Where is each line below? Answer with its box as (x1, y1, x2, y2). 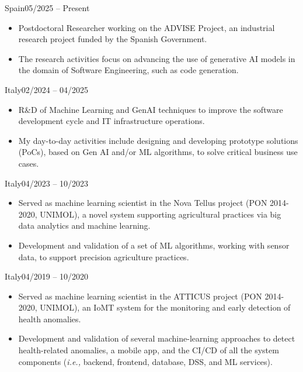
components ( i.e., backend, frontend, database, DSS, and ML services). (18, 355, 273, 367)
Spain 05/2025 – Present (5, 2, 90, 13)
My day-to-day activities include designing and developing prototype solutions (18, 134, 298, 146)
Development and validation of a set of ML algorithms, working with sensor (18, 239, 290, 251)
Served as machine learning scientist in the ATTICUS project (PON (18, 290, 262, 302)
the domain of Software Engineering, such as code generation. (18, 64, 239, 76)
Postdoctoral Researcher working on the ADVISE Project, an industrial (18, 21, 275, 33)
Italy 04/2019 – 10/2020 (5, 270, 89, 283)
